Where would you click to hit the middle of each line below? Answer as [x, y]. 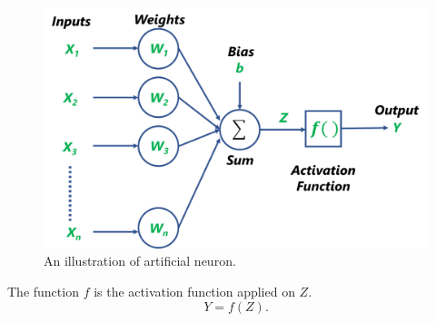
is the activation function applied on [194, 292]
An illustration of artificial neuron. [140, 261]
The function [43, 292]
